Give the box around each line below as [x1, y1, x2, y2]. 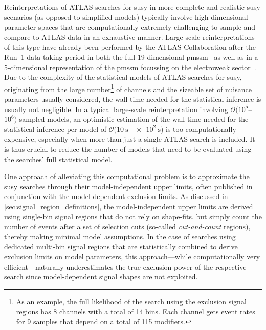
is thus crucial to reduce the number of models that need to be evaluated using [4, 143, 252, 154]
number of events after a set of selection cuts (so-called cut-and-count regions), [4, 221, 251, 232]
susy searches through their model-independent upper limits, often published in [4, 181, 253, 191]
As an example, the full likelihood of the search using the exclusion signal [16, 296, 247, 306]
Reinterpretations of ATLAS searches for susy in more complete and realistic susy [4, 2, 260, 12]
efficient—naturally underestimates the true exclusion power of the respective [4, 261, 247, 272]
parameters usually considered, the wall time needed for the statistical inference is [4, 94, 261, 104]
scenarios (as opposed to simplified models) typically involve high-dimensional [4, 11, 248, 22]
